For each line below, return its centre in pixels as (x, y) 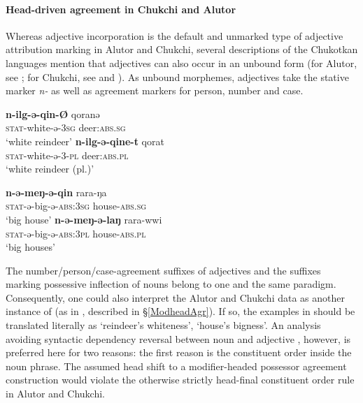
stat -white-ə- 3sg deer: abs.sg (66, 127)
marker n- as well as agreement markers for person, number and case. (155, 90)
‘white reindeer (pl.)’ (50, 169)
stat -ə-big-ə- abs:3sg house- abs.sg (76, 206)
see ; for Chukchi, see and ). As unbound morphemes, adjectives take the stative (177, 76)
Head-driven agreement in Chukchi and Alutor (121, 9)
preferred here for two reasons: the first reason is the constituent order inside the (179, 352)
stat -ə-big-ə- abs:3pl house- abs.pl (76, 233)
